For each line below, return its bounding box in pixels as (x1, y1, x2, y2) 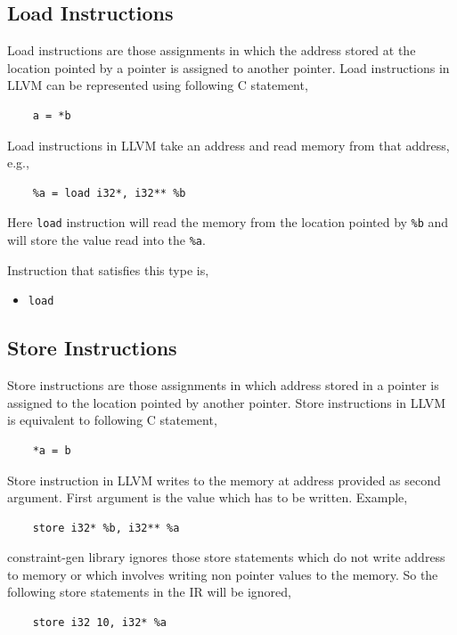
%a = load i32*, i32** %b (32, 186, 186, 199)
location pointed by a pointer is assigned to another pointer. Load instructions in (7, 58, 450, 77)
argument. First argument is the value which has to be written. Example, (7, 488, 408, 507)
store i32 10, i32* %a (32, 616, 167, 630)
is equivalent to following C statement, (7, 411, 217, 429)
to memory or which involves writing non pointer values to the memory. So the (7, 565, 438, 583)
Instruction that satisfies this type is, (7, 260, 209, 279)
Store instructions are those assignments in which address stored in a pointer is (7, 376, 439, 395)
